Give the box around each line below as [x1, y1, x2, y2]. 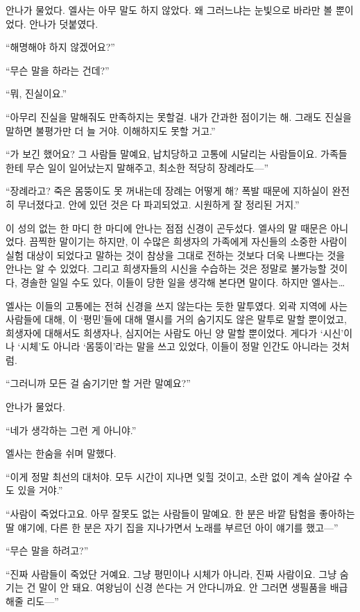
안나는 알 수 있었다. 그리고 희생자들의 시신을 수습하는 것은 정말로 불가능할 [6, 261, 327, 276]
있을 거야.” [17, 483, 63, 497]
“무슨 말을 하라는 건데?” [6, 63, 110, 77]
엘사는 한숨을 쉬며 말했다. [6, 446, 117, 461]
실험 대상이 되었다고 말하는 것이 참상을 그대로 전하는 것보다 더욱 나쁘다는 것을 [6, 247, 345, 262]
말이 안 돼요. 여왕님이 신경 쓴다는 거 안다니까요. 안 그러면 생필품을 [38, 580, 327, 595]
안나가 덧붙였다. [29, 16, 98, 31]
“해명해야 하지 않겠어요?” [6, 40, 115, 54]
